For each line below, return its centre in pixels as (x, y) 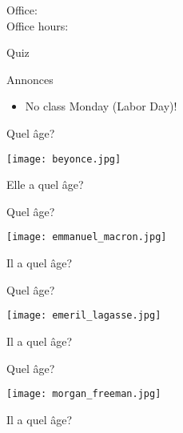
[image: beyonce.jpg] (64, 159)
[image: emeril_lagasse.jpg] (84, 316)
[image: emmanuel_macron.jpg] (87, 237)
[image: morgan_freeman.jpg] (84, 394)
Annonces (30, 79)
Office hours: (38, 25)
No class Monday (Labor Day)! (101, 106)
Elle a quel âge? (45, 184)
